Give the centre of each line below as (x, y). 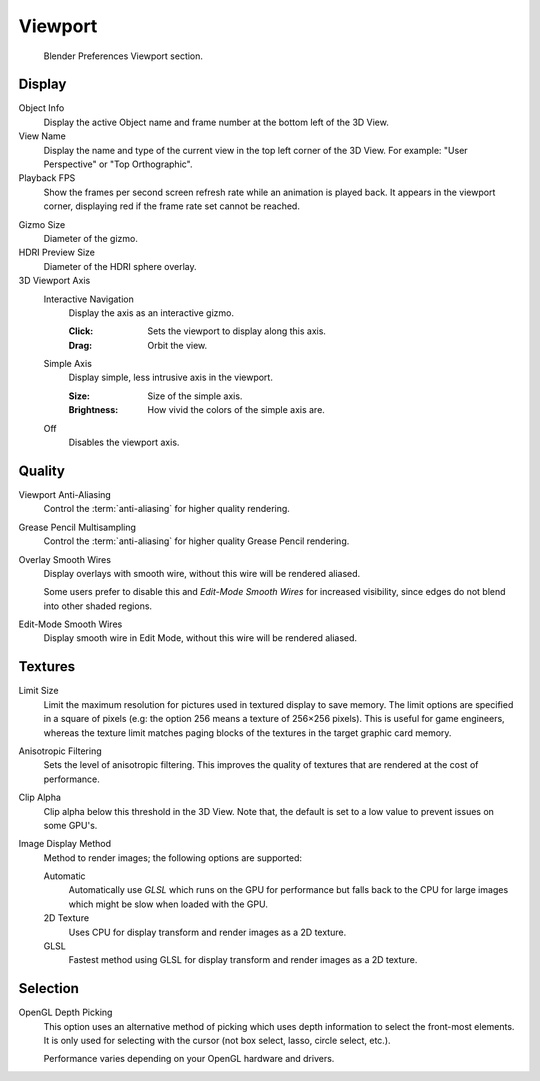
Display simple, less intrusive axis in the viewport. (171, 377)
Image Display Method (65, 844)
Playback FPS (47, 178)
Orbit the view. (177, 345)
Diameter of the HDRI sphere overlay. (120, 266)
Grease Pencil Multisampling (77, 527)
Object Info (41, 108)
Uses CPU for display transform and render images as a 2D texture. (207, 932)
